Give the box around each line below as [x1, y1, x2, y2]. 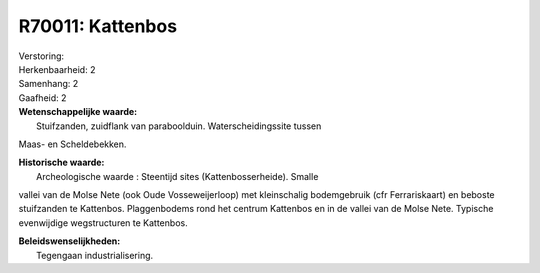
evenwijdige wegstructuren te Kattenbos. [18, 216, 189, 229]
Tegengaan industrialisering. [36, 249, 154, 261]
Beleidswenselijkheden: [18, 235, 121, 247]
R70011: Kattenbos [18, 15, 178, 37]
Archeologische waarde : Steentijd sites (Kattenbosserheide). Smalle [36, 170, 319, 182]
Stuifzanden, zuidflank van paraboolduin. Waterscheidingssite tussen [36, 120, 322, 132]
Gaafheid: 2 [18, 91, 67, 104]
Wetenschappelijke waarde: [18, 106, 138, 118]
